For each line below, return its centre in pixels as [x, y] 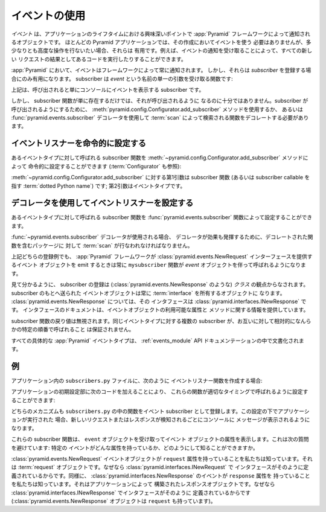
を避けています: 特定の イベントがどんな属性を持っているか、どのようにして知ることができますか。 [135, 447]
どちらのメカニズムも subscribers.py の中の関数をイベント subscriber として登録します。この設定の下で [145, 411]
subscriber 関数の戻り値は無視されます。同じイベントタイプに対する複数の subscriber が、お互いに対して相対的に [153, 321]
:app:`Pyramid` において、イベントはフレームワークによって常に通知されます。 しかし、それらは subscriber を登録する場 [161, 70]
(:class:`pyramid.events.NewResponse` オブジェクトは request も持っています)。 [113, 501]
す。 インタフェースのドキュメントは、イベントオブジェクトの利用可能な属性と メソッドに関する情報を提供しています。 [160, 310]
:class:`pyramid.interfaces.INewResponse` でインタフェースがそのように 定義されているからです [131, 493]
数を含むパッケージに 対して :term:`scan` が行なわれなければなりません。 [102, 245]
